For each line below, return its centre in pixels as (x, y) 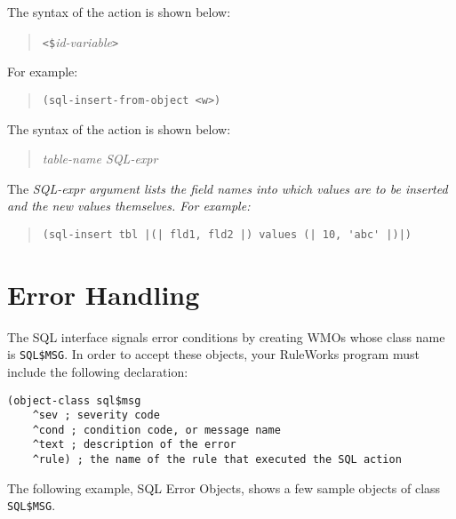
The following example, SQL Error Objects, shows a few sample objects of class (224, 487)
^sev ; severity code (96, 415)
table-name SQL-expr (100, 159)
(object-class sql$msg (74, 400)
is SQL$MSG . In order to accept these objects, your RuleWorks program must (213, 354)
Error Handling (104, 294)
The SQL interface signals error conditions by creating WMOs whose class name (226, 336)
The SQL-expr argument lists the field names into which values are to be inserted (228, 188)
